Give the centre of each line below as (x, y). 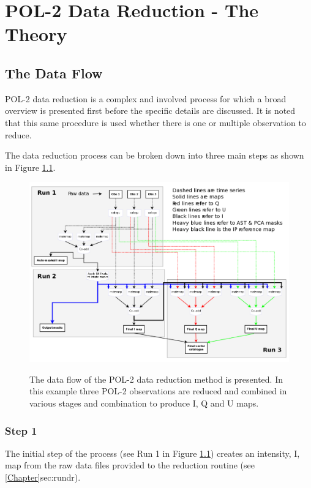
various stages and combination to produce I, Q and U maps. (144, 403)
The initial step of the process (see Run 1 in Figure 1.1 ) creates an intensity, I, (152, 453)
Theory (36, 34)
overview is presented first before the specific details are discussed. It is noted (150, 111)
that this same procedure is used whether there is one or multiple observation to (155, 122)
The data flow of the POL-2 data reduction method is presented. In (156, 379)
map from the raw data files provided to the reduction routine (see (130, 465)
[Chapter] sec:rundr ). (43, 477)
